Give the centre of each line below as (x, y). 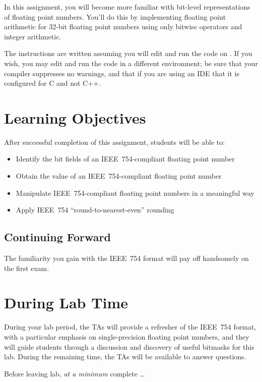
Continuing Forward (57, 237)
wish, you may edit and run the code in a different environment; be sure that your (131, 63)
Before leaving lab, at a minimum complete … (74, 373)
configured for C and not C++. (52, 83)
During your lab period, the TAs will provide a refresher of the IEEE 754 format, (130, 327)
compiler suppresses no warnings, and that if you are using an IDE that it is (122, 73)
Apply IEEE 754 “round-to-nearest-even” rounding (95, 210)
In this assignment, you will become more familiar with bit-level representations (127, 7)
